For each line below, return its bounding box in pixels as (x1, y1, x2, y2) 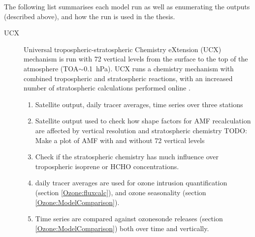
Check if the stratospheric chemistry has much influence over (35, 151, 219, 162)
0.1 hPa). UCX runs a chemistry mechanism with (84, 63, 234, 73)
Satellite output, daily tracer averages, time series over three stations (35, 99, 243, 109)
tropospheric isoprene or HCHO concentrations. (35, 161, 179, 171)
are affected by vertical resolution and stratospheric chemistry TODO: (35, 125, 247, 135)
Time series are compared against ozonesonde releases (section (35, 213, 223, 224)
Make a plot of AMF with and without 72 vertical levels (35, 135, 205, 145)
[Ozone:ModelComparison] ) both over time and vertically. (35, 223, 209, 233)
